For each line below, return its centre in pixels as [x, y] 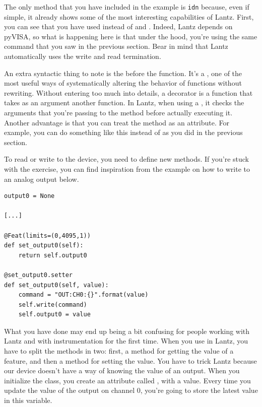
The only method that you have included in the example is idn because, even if [127, 7]
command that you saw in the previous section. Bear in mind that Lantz [116, 46]
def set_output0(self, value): [56, 285]
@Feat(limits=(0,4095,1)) [47, 235]
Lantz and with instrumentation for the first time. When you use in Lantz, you [126, 341]
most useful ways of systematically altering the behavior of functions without [123, 83]
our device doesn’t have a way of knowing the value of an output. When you [122, 370]
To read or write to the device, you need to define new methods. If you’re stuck [126, 159]
